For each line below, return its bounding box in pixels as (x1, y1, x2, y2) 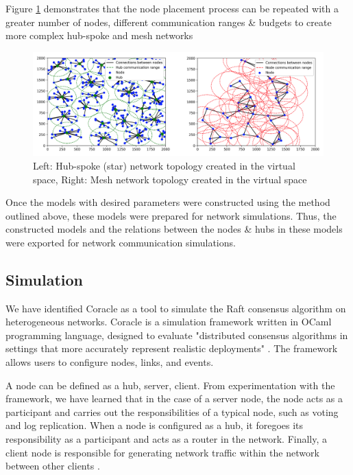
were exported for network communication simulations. (5, 235, 236, 249)
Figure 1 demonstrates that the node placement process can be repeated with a (5, 1, 339, 15)
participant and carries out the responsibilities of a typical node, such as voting (5, 404, 339, 419)
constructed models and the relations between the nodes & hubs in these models (5, 222, 343, 236)
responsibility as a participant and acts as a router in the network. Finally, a (5, 432, 328, 446)
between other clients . (5, 459, 100, 473)
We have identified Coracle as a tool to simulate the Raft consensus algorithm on (5, 301, 346, 315)
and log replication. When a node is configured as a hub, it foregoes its (5, 418, 304, 432)
